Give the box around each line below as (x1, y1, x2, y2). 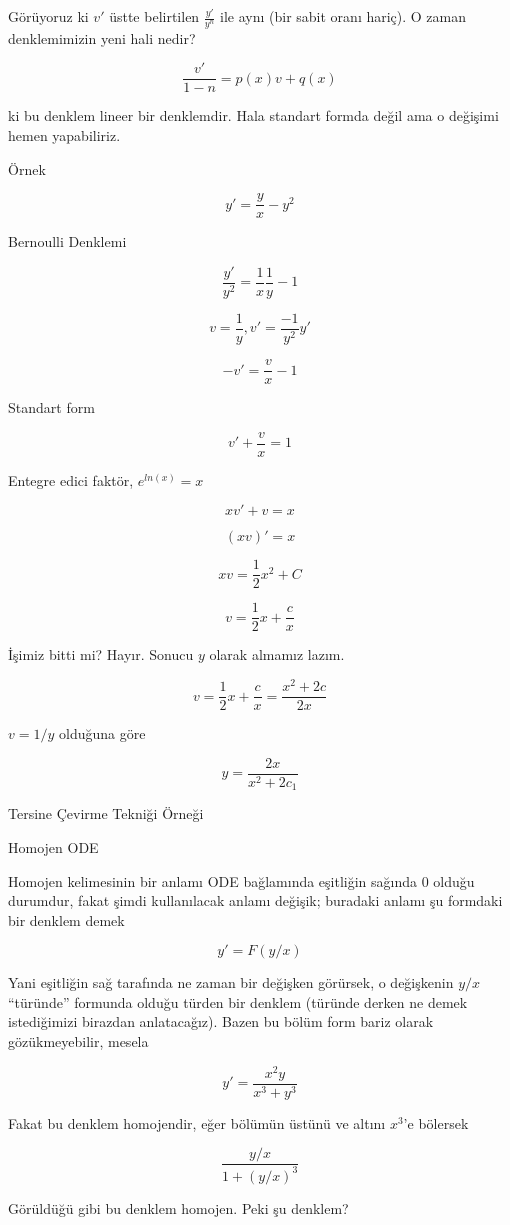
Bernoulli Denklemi (8, 231, 127, 252)
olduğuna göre (58, 723, 146, 744)
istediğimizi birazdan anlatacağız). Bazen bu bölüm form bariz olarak (8, 1011, 434, 1032)
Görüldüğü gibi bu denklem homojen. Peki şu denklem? (8, 1197, 349, 1218)
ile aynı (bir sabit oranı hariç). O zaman (220, 6, 467, 26)
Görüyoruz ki (8, 6, 89, 26)
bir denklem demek (8, 909, 125, 930)
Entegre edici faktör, (8, 469, 134, 490)
